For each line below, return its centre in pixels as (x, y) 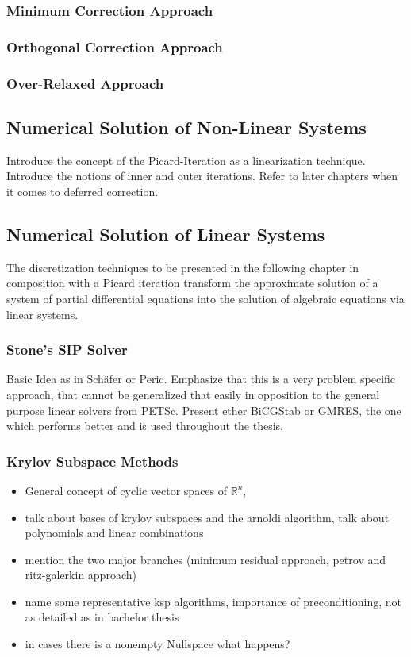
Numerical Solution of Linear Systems (166, 234)
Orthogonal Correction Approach (115, 46)
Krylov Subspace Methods (92, 461)
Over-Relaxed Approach (85, 83)
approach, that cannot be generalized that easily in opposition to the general (193, 394)
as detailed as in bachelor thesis (102, 617)
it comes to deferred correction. (83, 191)
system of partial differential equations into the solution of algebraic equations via (205, 298)
